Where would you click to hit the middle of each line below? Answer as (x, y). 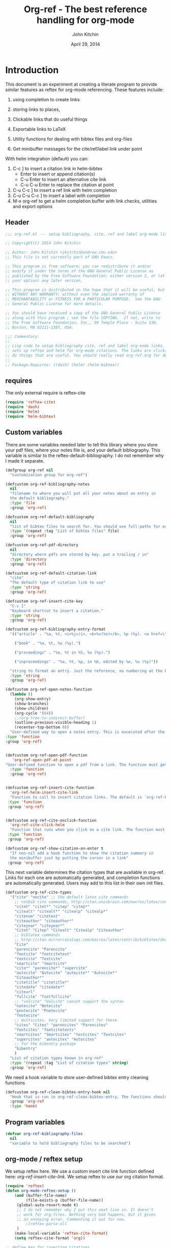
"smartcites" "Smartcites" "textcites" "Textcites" (70, 1034)
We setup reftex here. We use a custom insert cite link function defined (80, 1171)
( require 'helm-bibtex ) (31, 417)
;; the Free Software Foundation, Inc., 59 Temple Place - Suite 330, (82, 322)
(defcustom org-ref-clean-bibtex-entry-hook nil (58, 1092)
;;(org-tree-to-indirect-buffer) (50, 718)
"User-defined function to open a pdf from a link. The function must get (86, 764)
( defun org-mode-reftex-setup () (41, 1191)
